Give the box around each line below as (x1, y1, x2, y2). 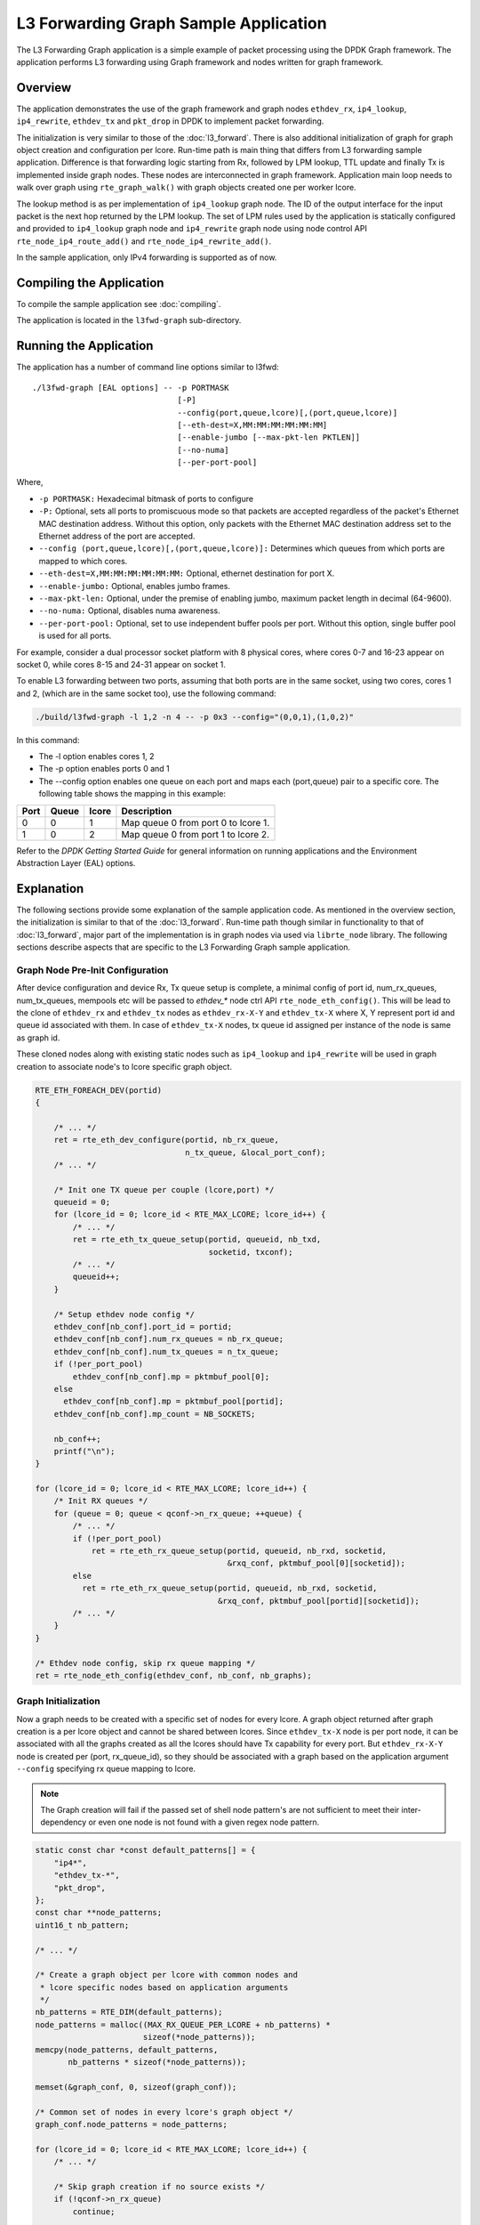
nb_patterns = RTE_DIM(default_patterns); (35, 2007, 223, 2018)
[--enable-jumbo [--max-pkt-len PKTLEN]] (177, 433, 361, 442)
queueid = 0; (53, 1197, 111, 1208)
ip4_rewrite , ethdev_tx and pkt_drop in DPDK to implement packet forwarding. (16, 116, 324, 126)
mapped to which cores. (38, 555, 128, 566)
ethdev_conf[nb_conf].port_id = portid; (53, 1322, 233, 1331)
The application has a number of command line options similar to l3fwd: (16, 361, 279, 373)
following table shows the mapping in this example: (38, 789, 227, 799)
